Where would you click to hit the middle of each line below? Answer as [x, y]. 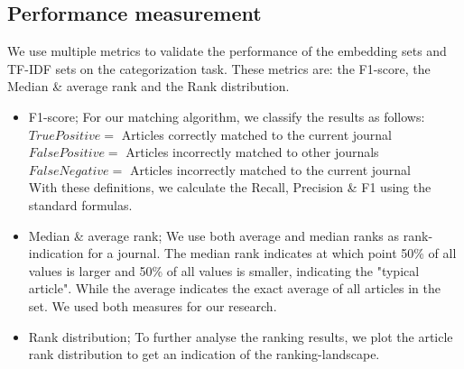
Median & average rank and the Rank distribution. [148, 86]
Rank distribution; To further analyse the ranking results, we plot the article [241, 336]
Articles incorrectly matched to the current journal [270, 169]
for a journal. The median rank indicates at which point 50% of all [272, 253]
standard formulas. [80, 204]
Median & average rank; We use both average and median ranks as [214, 235]
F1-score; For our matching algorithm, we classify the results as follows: [227, 116]
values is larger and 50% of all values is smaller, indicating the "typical [224, 270]
